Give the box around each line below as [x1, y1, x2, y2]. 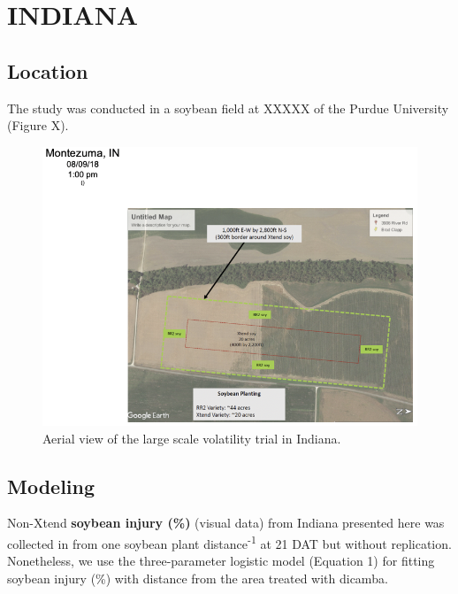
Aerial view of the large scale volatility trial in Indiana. [42, 428, 341, 447]
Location [7, 57, 88, 84]
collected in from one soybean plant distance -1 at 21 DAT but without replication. [7, 531, 452, 552]
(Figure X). [7, 116, 69, 135]
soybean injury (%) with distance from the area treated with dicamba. [7, 568, 388, 587]
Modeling [7, 472, 95, 499]
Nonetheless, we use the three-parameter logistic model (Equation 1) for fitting [7, 552, 435, 570]
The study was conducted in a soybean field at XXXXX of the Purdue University [7, 98, 449, 117]
